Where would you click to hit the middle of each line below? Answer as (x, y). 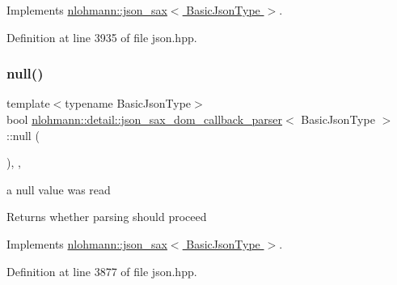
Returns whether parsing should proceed (107, 217)
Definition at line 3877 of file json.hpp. (102, 271)
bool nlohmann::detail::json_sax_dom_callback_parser (145, 119)
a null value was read (59, 189)
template (28, 103)
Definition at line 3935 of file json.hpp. (102, 37)
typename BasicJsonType (128, 103)
